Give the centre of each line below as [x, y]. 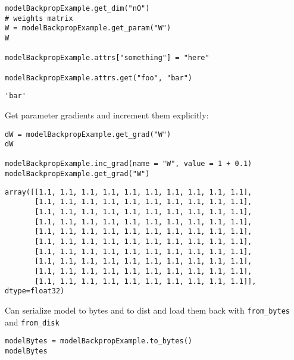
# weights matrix [39, 18]
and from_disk [32, 322]
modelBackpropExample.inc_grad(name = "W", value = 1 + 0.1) [129, 164]
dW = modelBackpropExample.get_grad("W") [88, 134]
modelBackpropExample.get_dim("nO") [77, 8]
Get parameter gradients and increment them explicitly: [107, 115]
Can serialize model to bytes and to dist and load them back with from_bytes [148, 310]
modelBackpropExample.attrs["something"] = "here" [107, 58]
